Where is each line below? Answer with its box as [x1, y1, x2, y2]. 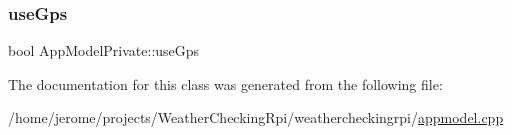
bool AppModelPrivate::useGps [8, 40, 200, 61]
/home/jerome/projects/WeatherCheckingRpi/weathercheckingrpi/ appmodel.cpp [8, 107, 504, 128]
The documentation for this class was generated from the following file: [8, 73, 443, 94]
